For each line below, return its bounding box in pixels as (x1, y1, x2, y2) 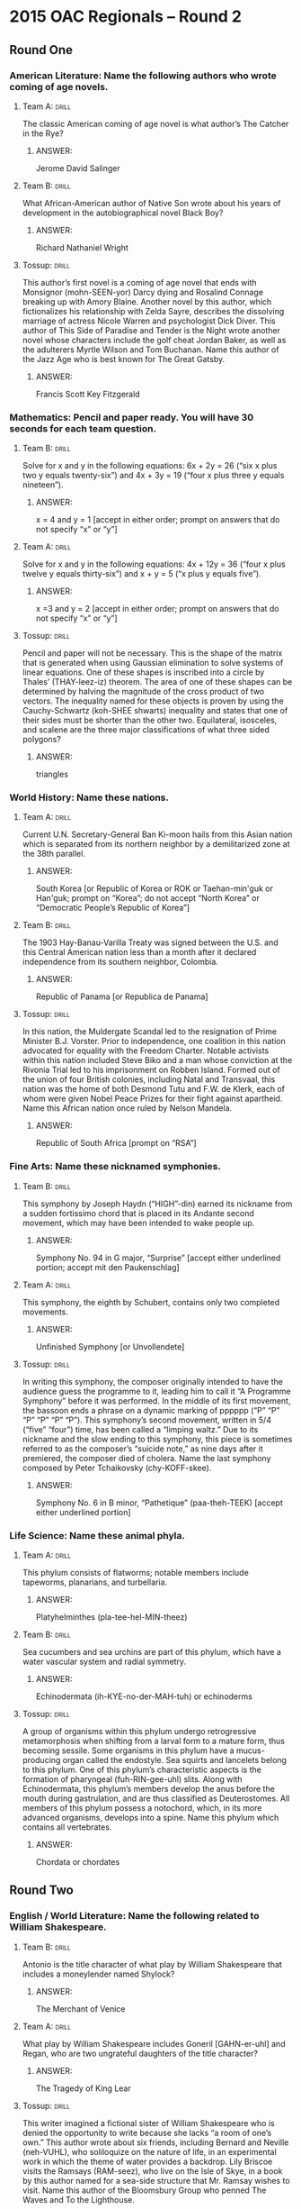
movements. (22, 1306, 69, 1317)
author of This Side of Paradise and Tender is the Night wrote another (22, 324, 281, 335)
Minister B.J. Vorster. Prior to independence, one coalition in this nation (22, 1036, 286, 1047)
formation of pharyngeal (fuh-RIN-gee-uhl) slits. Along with (22, 1774, 243, 1785)
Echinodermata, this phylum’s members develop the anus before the (22, 1784, 276, 1795)
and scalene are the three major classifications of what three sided (22, 724, 270, 735)
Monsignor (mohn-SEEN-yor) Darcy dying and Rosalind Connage (22, 286, 263, 297)
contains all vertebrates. (22, 1822, 112, 1832)
